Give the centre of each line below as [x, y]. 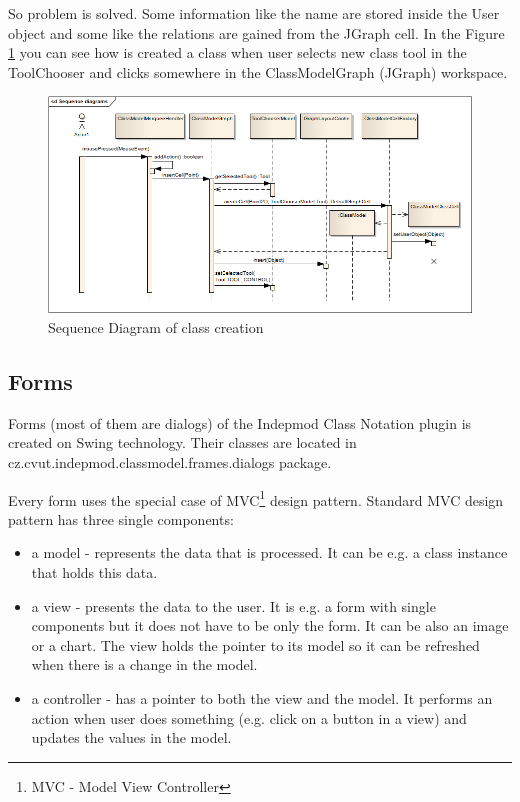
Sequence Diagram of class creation [156, 327]
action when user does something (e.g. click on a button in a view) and [249, 717]
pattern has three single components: [121, 518]
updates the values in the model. [131, 737]
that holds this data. [94, 572]
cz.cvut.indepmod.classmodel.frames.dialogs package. [170, 461]
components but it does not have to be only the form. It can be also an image [270, 625]
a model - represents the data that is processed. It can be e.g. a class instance [269, 552]
